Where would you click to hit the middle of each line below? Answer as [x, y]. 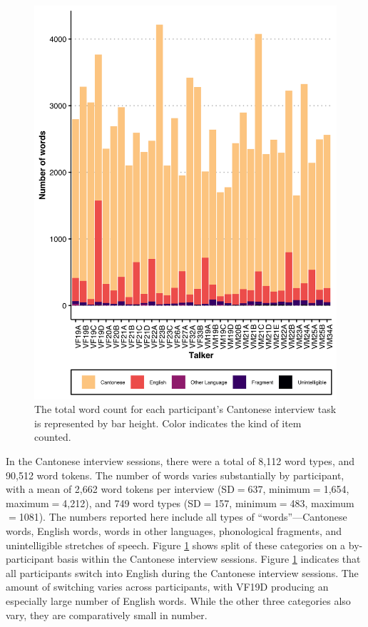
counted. [53, 437]
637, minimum [279, 489]
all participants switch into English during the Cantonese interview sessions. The [182, 572]
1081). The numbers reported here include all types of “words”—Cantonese [183, 517]
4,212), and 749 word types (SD [132, 503]
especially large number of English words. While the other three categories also [178, 600]
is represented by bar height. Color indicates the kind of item [168, 423]
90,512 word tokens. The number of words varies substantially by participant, [175, 475]
